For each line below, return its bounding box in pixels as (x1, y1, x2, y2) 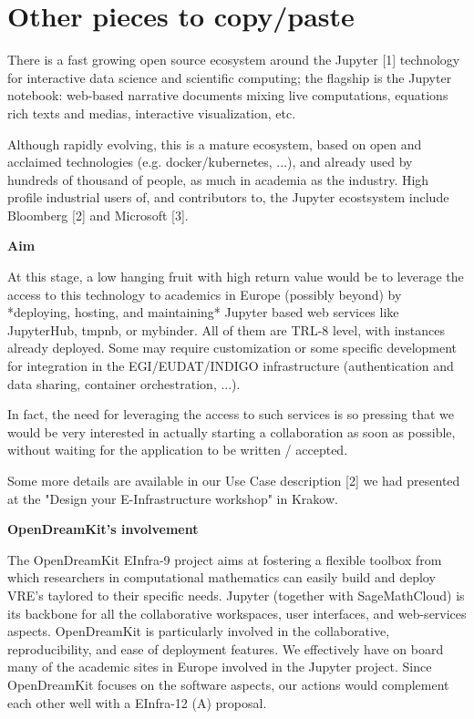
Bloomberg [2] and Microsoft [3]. (7, 205, 189, 224)
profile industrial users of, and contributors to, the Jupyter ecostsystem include (7, 188, 449, 207)
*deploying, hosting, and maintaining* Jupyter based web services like (7, 303, 399, 322)
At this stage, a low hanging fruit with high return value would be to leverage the (7, 267, 464, 286)
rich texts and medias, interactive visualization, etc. (7, 103, 296, 122)
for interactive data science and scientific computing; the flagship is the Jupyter (7, 67, 452, 87)
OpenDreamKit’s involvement (7, 519, 199, 539)
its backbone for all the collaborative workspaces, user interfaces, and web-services (7, 603, 467, 622)
